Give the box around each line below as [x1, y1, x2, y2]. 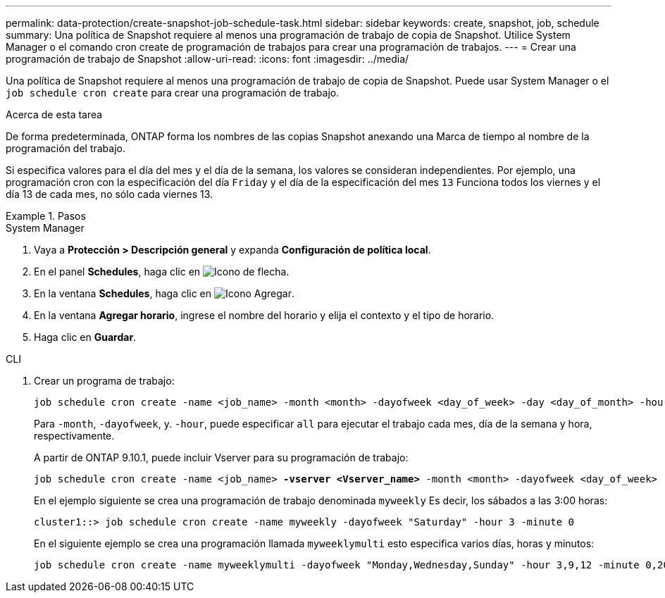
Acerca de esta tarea [6, 108, 103, 120]
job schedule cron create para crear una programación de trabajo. [6, 87, 340, 99]
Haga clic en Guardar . [34, 331, 137, 343]
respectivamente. [34, 430, 115, 442]
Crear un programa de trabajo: [34, 375, 175, 387]
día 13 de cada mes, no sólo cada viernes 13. [6, 188, 213, 200]
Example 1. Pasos [6, 210, 86, 222]
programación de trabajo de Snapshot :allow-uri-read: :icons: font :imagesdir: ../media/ [6, 53, 409, 65]
